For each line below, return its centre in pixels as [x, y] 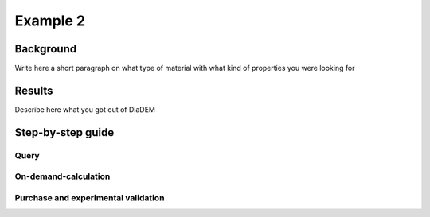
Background [46, 49]
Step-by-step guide [64, 132]
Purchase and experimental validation [90, 197]
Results [34, 90]
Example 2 [50, 21]
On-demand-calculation [63, 176]
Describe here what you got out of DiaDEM [85, 109]
